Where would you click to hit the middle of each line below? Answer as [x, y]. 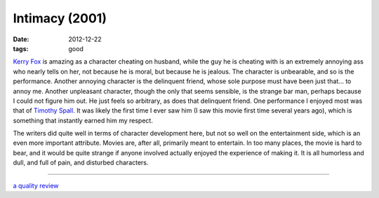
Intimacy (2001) [60, 18]
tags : [21, 48]
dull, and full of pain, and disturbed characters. [81, 163]
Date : [21, 39]
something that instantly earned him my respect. [83, 120]
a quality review [36, 185]
